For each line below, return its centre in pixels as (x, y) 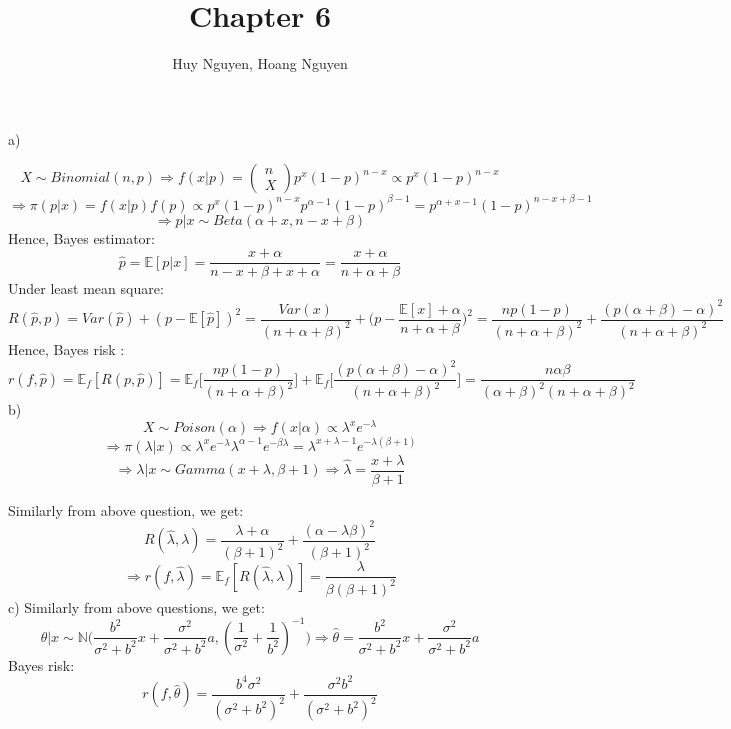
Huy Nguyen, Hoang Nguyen (260, 63)
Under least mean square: (86, 288)
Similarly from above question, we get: (126, 509)
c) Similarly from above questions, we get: (136, 606)
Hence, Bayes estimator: (81, 237)
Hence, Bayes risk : (66, 348)
